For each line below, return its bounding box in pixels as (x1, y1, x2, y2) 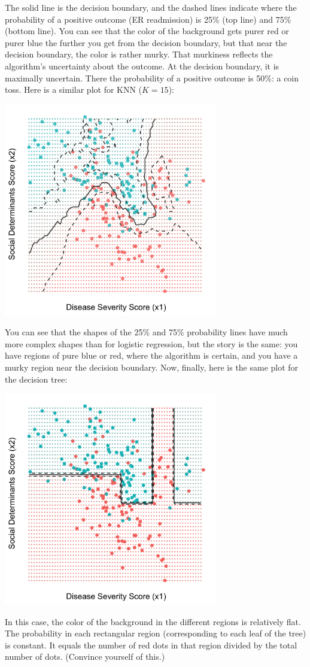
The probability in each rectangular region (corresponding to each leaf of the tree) (5, 627, 306, 639)
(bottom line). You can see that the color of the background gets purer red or (5, 25, 289, 37)
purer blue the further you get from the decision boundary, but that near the (5, 36, 287, 48)
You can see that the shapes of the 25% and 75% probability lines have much (5, 326, 288, 338)
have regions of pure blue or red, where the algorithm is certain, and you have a (5, 349, 298, 362)
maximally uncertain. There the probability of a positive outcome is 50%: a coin (5, 71, 299, 84)
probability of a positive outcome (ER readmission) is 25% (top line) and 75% (5, 13, 291, 25)
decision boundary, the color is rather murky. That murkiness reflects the (5, 48, 273, 60)
